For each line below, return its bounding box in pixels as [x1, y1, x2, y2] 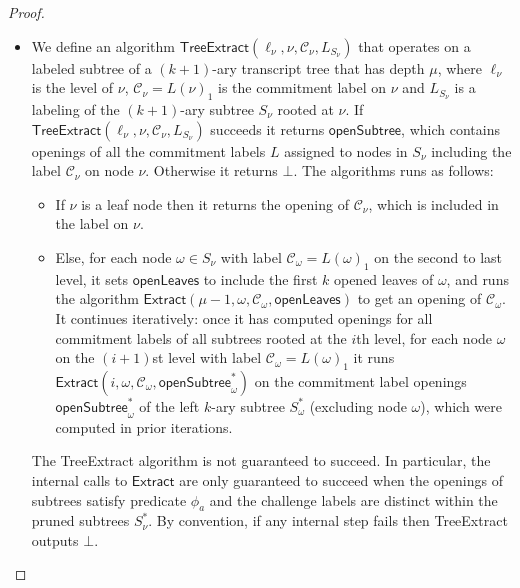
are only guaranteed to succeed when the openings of [179, 469, 503, 490]
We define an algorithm [31, 35, 175, 56]
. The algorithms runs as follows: [293, 160, 494, 181]
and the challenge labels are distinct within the [209, 489, 498, 510]
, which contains [401, 118, 500, 139]
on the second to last [374, 246, 502, 267]
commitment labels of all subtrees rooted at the [55, 327, 347, 348]
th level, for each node [356, 327, 493, 348]
